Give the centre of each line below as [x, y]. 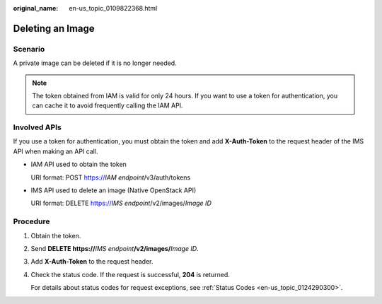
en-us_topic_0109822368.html [113, 8]
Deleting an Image [54, 28]
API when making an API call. [56, 151]
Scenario [29, 49]
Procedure [31, 221]
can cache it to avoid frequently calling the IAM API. [108, 105]
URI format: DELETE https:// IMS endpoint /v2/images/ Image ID [121, 203]
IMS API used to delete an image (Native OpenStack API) [114, 190]
